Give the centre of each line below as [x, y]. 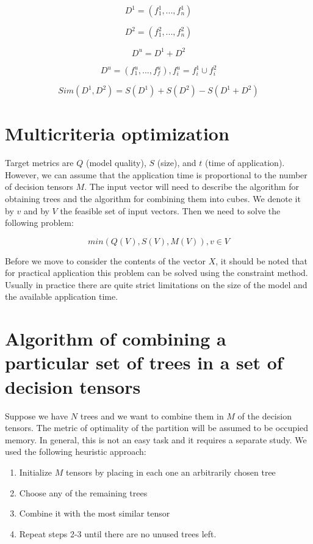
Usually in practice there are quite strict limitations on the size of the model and [156, 284]
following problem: [39, 223]
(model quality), [116, 163]
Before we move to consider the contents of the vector [105, 260]
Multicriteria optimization [117, 133]
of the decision [264, 415]
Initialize [36, 472]
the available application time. [62, 296]
